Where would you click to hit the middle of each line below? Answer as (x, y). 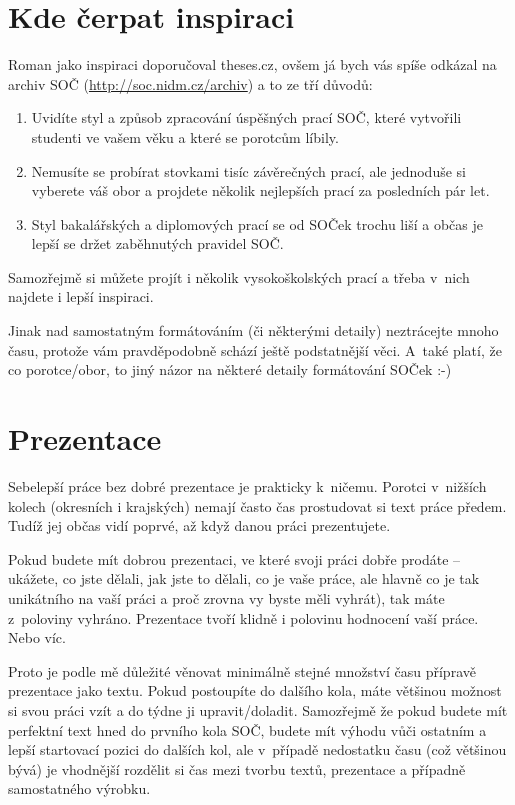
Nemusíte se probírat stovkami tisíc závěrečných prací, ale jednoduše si (248, 170)
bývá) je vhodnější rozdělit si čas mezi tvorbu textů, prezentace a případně (237, 768)
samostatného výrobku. (79, 788)
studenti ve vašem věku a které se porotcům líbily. (185, 136)
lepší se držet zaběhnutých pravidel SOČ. (157, 243)
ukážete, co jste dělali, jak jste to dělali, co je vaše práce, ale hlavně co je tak (244, 578)
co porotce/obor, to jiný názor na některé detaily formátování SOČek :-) (230, 369)
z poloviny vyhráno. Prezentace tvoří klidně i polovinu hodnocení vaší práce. (243, 617)
